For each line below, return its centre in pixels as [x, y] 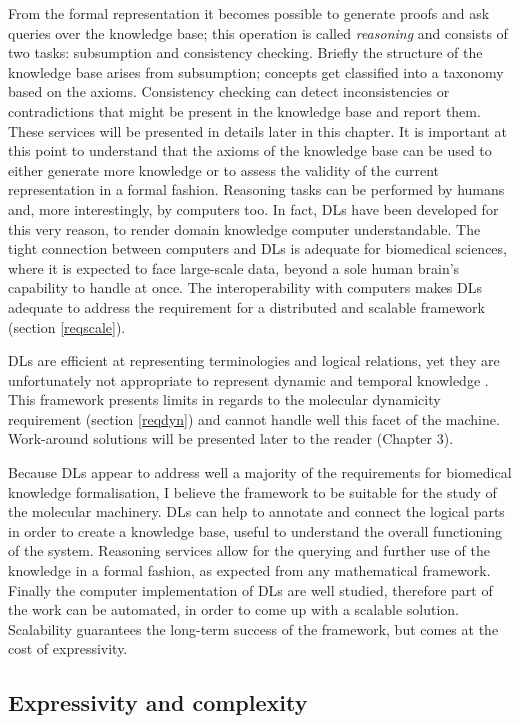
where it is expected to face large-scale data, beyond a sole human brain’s [234, 267]
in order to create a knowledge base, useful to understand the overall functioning [255, 530]
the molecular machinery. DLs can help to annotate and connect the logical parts [256, 511]
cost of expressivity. [68, 648]
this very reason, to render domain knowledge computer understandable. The [244, 228]
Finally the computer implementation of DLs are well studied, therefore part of [250, 589]
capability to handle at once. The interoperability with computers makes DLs [245, 287]
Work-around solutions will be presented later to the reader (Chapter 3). [231, 438]
